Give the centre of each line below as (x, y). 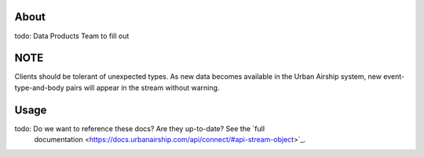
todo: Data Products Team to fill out (72, 36)
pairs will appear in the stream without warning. (143, 87)
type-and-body (39, 87)
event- (394, 77)
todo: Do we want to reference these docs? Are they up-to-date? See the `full (140, 128)
